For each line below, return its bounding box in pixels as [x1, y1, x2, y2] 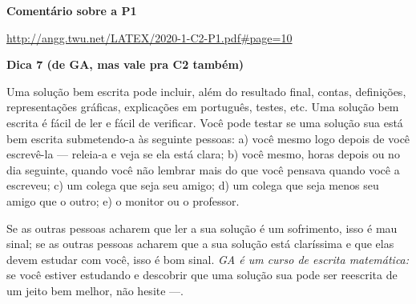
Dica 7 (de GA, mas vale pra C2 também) [6, 56, 244, 73]
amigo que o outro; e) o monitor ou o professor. [6, 192, 240, 209]
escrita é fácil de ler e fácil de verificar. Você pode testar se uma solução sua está [6, 114, 403, 130]
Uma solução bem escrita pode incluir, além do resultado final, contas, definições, [6, 82, 406, 99]
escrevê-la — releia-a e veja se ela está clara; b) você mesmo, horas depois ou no [6, 146, 400, 162]
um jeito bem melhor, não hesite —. [6, 282, 184, 298]
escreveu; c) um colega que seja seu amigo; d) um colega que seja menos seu [6, 177, 379, 194]
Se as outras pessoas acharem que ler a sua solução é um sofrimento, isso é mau [6, 219, 398, 236]
